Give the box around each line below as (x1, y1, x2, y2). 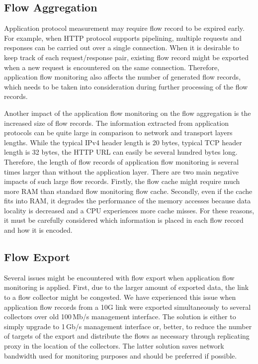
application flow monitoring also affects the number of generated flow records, (4, 72, 241, 82)
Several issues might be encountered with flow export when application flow (4, 272, 235, 282)
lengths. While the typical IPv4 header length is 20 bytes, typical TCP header (4, 137, 242, 147)
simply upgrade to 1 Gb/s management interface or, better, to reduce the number (4, 321, 252, 331)
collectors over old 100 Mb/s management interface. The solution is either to (4, 311, 236, 322)
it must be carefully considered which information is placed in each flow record (4, 215, 244, 225)
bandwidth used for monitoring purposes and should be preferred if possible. (4, 350, 237, 361)
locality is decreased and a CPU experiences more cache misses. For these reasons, (4, 205, 255, 215)
